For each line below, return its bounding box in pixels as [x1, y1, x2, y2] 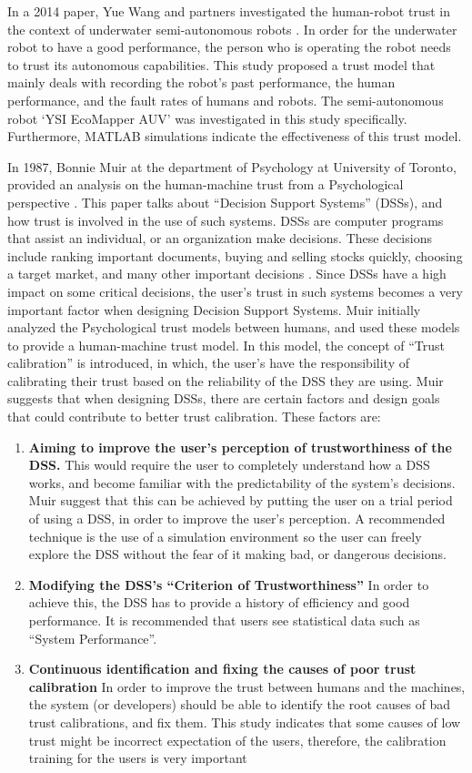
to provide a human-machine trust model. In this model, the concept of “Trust [7, 335, 446, 354]
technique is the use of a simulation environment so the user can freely [28, 526, 422, 545]
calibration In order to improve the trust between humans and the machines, [28, 676, 466, 696]
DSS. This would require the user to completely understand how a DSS [28, 455, 430, 474]
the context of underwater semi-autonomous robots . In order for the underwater [7, 19, 457, 38]
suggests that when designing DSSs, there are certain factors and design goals [7, 389, 440, 408]
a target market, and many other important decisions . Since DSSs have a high [7, 264, 447, 283]
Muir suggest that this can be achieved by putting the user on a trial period [28, 491, 453, 510]
